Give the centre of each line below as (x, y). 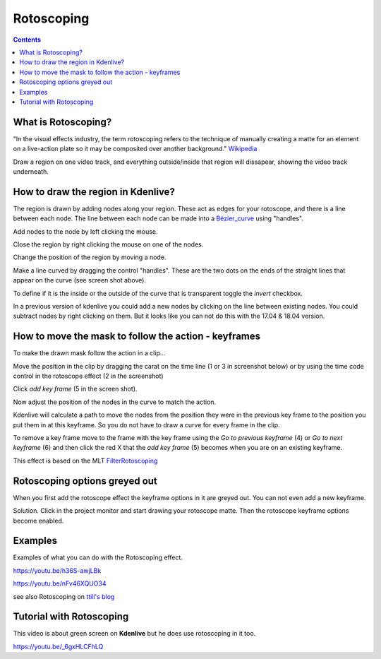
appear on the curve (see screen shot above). (79, 280)
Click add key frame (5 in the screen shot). (75, 389)
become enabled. (38, 521)
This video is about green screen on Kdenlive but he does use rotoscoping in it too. (134, 634)
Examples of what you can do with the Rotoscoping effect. (98, 557)
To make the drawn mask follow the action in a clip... (89, 353)
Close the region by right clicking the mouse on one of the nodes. (108, 244)
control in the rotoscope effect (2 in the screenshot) (88, 376)
